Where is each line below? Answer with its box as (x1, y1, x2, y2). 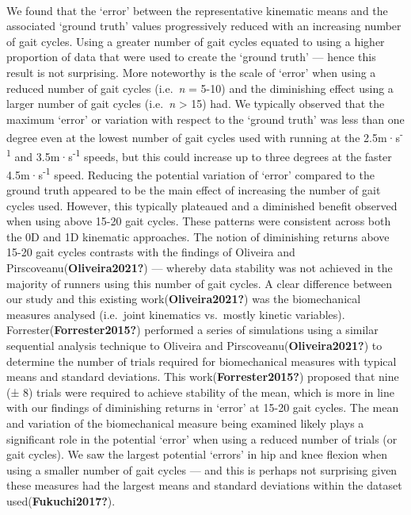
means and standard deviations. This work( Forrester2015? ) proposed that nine (6, 368, 399, 385)
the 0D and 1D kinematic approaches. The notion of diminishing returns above (6, 228, 390, 244)
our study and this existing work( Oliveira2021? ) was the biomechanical (6, 290, 361, 307)
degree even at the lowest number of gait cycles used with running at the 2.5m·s (6, 129, 400, 145)
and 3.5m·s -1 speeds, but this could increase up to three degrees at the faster (14, 145, 392, 164)
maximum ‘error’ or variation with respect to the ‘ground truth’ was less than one (6, 110, 405, 127)
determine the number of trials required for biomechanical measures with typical (6, 352, 397, 369)
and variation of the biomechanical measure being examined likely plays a (6, 415, 364, 431)
